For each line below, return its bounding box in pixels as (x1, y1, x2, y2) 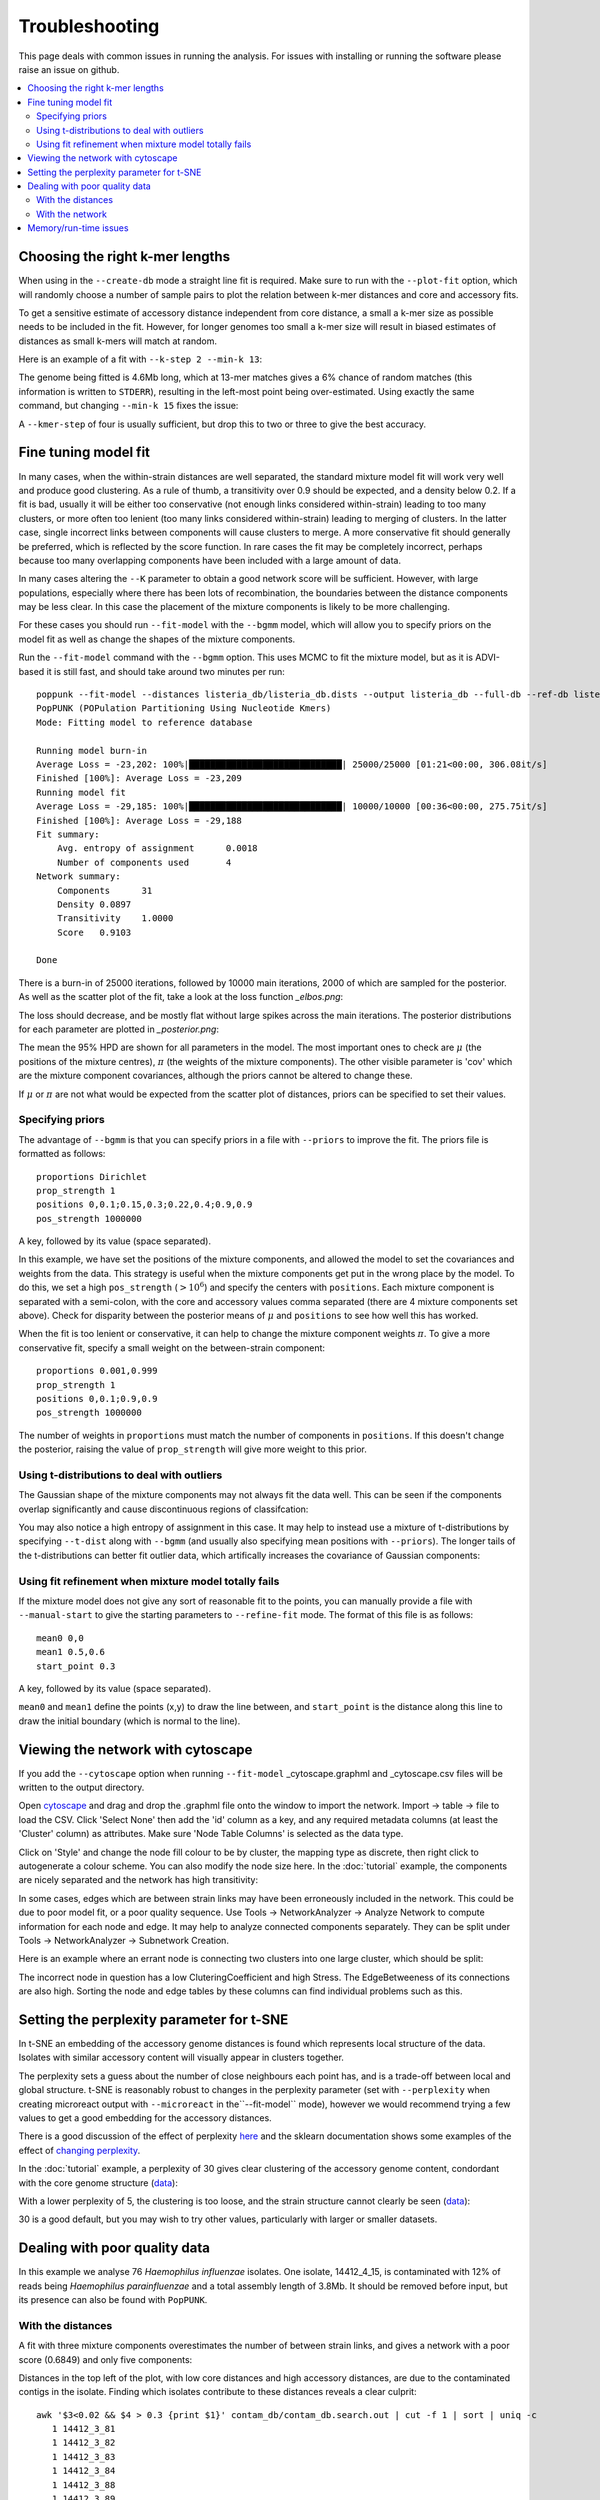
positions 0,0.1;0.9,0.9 (36, 1393, 158, 1404)
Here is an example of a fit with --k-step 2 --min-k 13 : (18, 353, 263, 365)
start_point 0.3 (36, 1660, 116, 1672)
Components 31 (56, 885, 153, 896)
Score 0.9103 (56, 926, 132, 938)
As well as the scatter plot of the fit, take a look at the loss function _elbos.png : (18, 991, 344, 1003)
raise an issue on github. (18, 63, 120, 75)
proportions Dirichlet (36, 1171, 148, 1182)
